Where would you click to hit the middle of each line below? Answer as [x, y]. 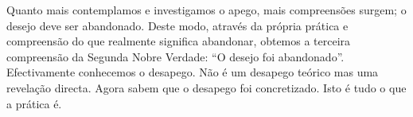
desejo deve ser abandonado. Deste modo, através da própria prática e [177, 25]
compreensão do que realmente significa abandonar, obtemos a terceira [179, 41]
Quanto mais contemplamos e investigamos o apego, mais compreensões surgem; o [206, 10]
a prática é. [34, 103]
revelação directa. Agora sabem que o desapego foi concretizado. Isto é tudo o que [206, 87]
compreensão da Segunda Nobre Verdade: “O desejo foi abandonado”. [175, 56]
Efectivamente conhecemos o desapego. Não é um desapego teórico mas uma [193, 72]
